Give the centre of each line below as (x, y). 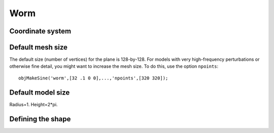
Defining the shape (40, 119)
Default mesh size (39, 47)
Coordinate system (40, 31)
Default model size (40, 92)
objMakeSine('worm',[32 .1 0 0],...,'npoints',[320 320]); (93, 78)
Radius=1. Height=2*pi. (33, 104)
